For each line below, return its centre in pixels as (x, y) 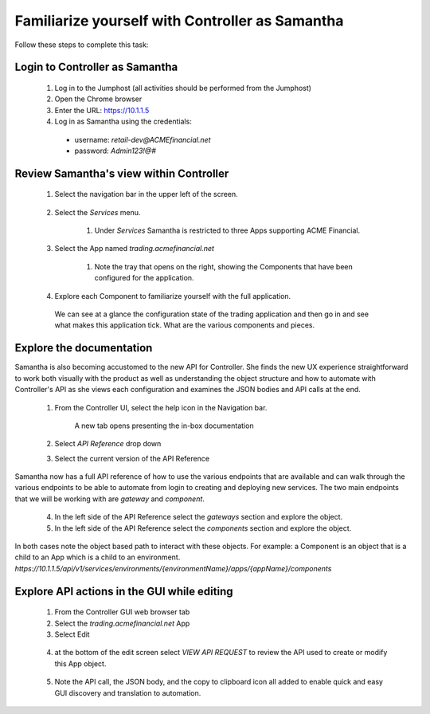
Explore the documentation (84, 348)
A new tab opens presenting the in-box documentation (164, 426)
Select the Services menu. (98, 212)
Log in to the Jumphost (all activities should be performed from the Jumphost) (183, 88)
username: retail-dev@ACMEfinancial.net (143, 139)
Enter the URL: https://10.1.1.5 (102, 110)
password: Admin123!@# (115, 151)
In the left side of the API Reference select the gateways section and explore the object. (199, 517)
